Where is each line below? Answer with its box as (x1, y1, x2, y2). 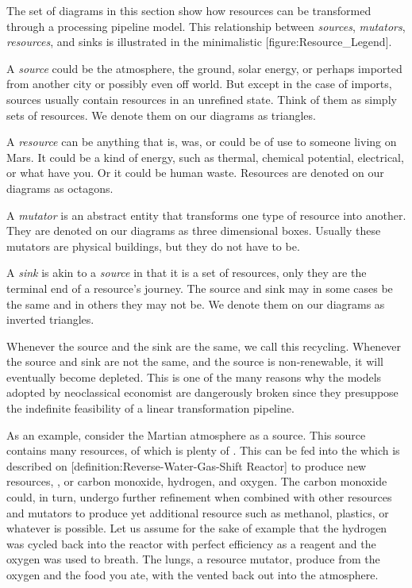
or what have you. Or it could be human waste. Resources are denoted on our (6, 164, 384, 181)
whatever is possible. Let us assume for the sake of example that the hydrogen (6, 520, 387, 536)
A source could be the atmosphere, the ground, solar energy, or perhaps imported (6, 60, 402, 76)
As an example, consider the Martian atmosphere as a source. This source (6, 426, 366, 443)
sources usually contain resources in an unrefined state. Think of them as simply (6, 90, 397, 107)
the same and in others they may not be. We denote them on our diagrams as (6, 295, 385, 312)
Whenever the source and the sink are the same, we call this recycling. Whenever (6, 337, 402, 354)
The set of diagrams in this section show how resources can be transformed (6, 2, 372, 18)
